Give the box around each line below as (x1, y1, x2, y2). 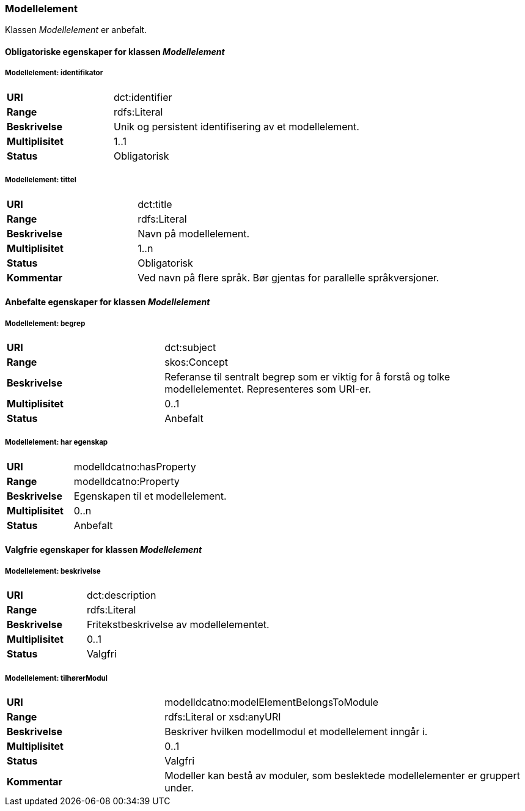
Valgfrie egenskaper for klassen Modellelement (5, 544, 202, 555)
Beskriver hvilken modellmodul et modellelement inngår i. (164, 725, 428, 738)
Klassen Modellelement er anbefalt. (5, 24, 147, 35)
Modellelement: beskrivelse (5, 566, 101, 576)
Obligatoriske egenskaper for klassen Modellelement (5, 46, 225, 57)
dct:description (86, 589, 156, 602)
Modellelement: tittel (5, 176, 76, 185)
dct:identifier (114, 91, 172, 103)
